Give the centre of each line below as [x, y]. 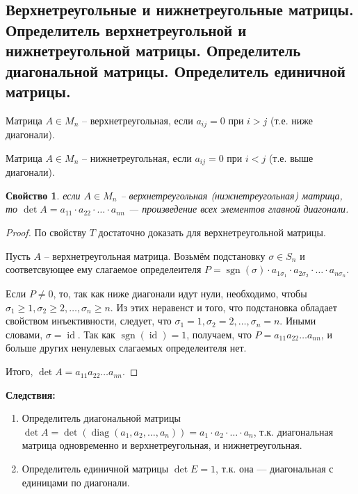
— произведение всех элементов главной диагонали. [238, 209]
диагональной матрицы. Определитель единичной [176, 71]
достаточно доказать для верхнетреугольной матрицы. [212, 232]
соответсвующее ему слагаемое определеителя [104, 269]
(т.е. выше [291, 157]
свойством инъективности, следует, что [89, 321]
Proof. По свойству [46, 232]
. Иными [298, 321]
